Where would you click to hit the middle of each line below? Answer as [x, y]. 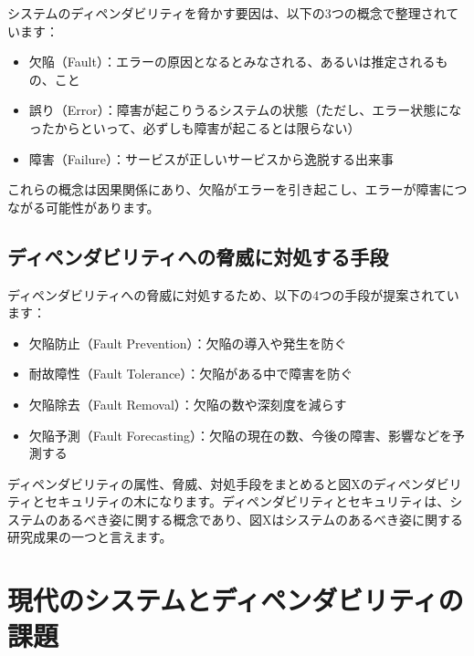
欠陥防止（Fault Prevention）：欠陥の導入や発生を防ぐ [188, 343]
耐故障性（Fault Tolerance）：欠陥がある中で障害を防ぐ [191, 374]
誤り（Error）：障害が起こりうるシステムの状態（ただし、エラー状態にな [245, 110]
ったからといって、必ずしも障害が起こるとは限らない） [195, 127]
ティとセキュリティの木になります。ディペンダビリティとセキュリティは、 [229, 501]
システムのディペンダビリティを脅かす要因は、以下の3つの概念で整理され [227, 13]
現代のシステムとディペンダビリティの [236, 600]
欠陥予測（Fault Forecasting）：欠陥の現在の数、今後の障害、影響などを [241, 435]
